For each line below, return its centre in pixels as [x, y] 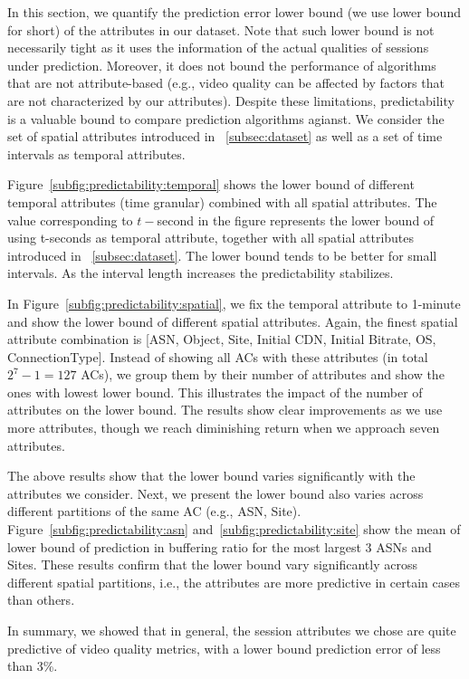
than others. [41, 600]
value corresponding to [70, 220]
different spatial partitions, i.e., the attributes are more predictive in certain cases [234, 582]
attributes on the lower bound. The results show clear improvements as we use [225, 410]
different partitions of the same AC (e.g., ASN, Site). [154, 511]
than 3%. [33, 666]
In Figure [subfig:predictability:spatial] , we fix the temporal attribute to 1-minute [234, 303]
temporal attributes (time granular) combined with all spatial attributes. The [222, 201]
